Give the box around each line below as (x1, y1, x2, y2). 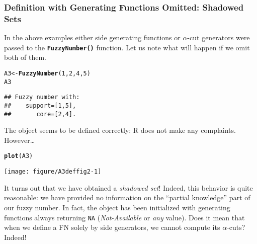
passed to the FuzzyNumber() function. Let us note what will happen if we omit (4, 42, 250, 52)
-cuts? (227, 222, 245, 232)
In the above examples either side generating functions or (4, 32, 181, 43)
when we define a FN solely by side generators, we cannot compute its (4, 222, 220, 232)
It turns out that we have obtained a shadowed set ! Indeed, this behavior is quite (4, 182, 253, 193)
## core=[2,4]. (4, 110, 76, 118)
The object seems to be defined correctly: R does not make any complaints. (4, 125, 236, 135)
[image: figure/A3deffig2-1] (4, 168, 102, 176)
